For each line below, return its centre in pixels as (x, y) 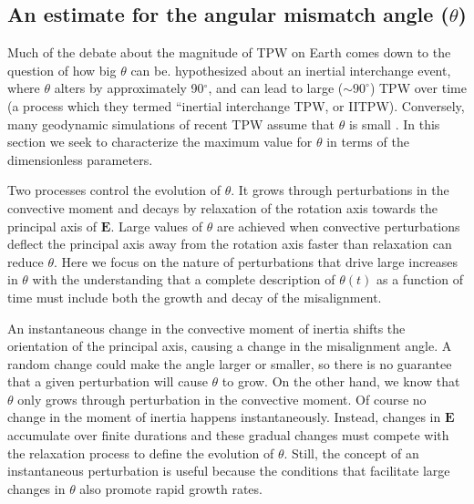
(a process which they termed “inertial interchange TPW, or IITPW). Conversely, (236, 105)
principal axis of (52, 226)
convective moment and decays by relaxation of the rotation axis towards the (223, 207)
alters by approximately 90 (129, 88)
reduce (26, 261)
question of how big (62, 70)
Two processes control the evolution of (114, 190)
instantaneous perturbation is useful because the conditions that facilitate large (229, 471)
